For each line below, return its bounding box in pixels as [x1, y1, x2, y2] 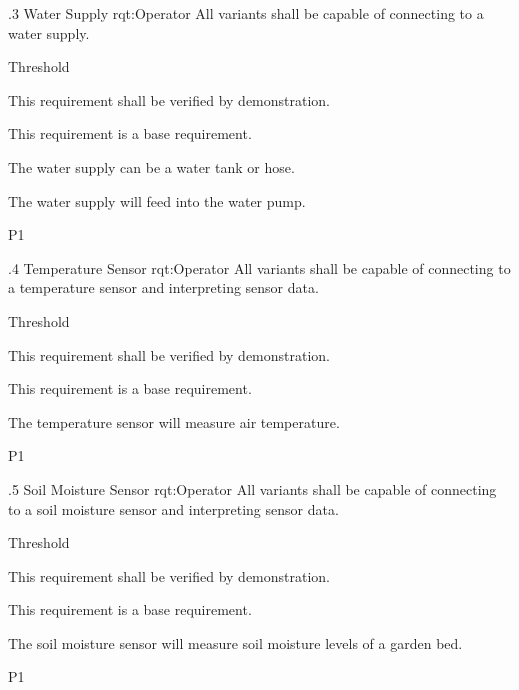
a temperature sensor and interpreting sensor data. [8, 277, 319, 298]
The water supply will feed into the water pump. [8, 190, 306, 211]
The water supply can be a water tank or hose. [8, 156, 295, 177]
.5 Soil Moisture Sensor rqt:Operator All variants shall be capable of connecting [8, 478, 497, 499]
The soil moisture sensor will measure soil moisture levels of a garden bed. [8, 632, 463, 653]
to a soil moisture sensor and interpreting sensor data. [8, 498, 339, 519]
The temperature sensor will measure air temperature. [8, 411, 340, 432]
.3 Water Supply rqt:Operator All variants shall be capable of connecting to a [8, 3, 484, 23]
